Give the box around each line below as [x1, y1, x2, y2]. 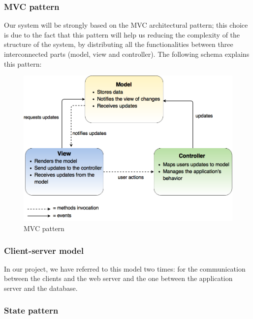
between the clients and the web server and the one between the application [4, 273, 233, 283]
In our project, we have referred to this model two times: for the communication [4, 263, 246, 274]
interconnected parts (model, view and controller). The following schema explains [4, 49, 250, 59]
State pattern [4, 304, 59, 316]
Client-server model [4, 244, 84, 256]
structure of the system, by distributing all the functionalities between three [4, 39, 233, 49]
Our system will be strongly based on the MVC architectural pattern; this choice [4, 20, 248, 30]
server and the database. [4, 283, 78, 293]
